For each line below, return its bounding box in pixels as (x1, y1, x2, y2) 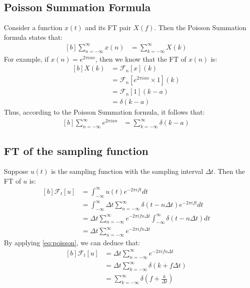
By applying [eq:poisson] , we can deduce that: (4, 237, 140, 248)
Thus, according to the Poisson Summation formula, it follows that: (4, 107, 205, 117)
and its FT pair (85, 22, 131, 33)
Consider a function (4, 22, 63, 33)
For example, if (4, 53, 49, 64)
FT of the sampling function (4, 143, 149, 158)
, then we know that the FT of (95, 53, 186, 64)
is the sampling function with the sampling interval (51, 166, 203, 176)
